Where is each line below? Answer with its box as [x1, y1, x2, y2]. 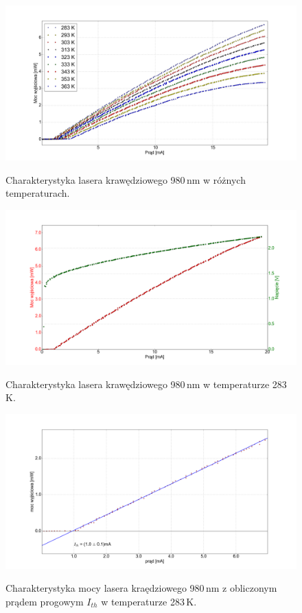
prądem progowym [5, 594, 84, 608]
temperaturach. [5, 186, 70, 200]
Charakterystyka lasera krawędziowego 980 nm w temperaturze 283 [5, 376, 287, 391]
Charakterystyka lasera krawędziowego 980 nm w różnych [5, 172, 246, 187]
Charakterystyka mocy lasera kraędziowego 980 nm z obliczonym [5, 581, 277, 595]
